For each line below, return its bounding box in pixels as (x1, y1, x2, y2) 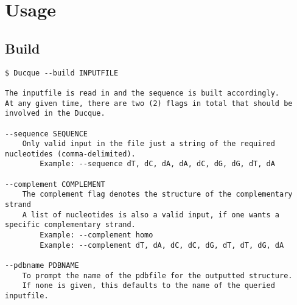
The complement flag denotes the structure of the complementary (22, 190, 293, 199)
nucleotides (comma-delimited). (5, 149, 136, 158)
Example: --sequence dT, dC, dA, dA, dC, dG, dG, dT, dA (40, 160, 275, 169)
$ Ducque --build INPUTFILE (5, 68, 119, 77)
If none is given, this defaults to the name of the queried (22, 281, 275, 290)
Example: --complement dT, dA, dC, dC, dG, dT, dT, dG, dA (40, 240, 284, 250)
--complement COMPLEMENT (5, 180, 105, 189)
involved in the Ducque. (5, 109, 105, 118)
